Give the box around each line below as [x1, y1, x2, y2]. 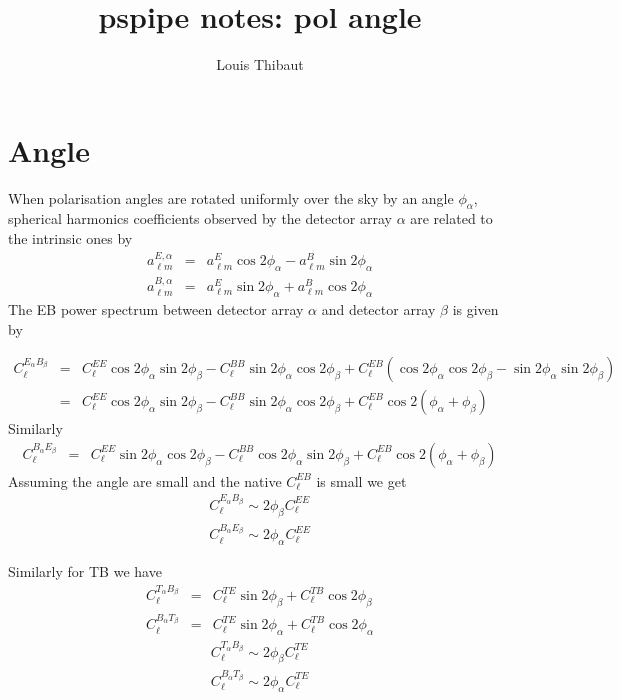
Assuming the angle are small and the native [8, 470, 282, 491]
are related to [410, 208, 493, 229]
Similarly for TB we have [8, 560, 162, 581]
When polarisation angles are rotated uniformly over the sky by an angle [8, 187, 454, 208]
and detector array [321, 298, 436, 319]
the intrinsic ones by [8, 228, 133, 249]
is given [452, 298, 499, 319]
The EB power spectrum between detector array [8, 298, 304, 319]
